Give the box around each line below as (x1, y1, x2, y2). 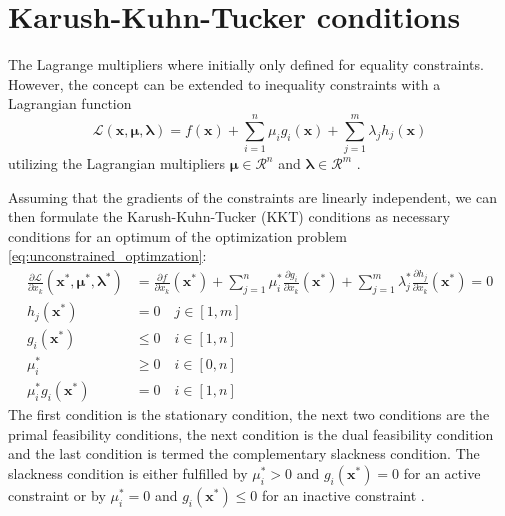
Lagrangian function (8, 93, 132, 114)
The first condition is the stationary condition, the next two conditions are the (8, 404, 490, 425)
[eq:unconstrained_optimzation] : (8, 245, 207, 266)
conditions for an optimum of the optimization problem (8, 225, 347, 246)
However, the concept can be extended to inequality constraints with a (8, 73, 441, 94)
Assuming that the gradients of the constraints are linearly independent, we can (8, 186, 497, 207)
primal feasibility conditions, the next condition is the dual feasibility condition (8, 423, 494, 444)
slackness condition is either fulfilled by (8, 462, 248, 483)
